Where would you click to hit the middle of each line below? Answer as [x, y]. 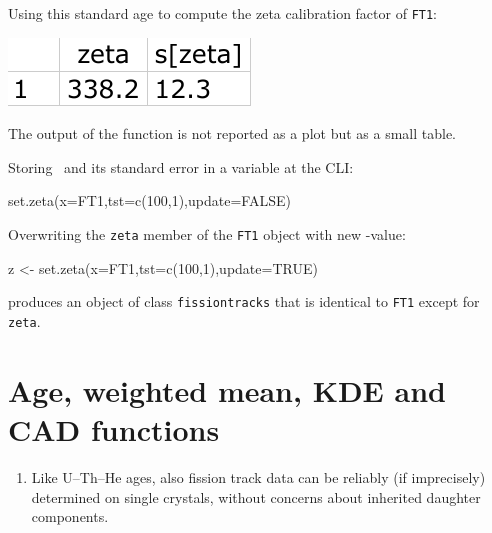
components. [70, 516]
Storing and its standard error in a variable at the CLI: [181, 166]
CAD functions [114, 428]
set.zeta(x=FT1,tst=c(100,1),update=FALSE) [149, 200]
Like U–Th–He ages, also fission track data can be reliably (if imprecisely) [258, 476]
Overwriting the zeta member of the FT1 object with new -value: [207, 234]
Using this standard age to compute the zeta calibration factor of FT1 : [223, 13]
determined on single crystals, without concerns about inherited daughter [256, 496]
